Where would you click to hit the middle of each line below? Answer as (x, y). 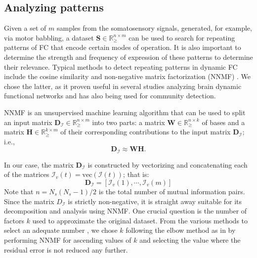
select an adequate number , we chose (61, 230)
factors (14, 220)
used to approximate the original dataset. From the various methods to (140, 220)
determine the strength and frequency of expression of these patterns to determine (128, 57)
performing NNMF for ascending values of (68, 239)
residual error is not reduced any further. (66, 249)
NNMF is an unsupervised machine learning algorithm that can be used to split (125, 112)
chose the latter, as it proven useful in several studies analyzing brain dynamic (123, 86)
